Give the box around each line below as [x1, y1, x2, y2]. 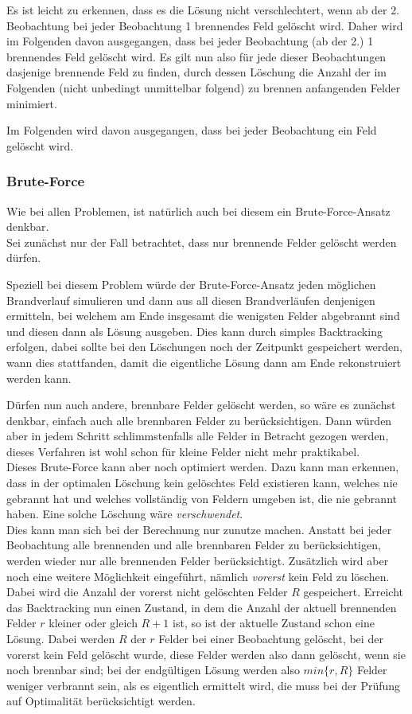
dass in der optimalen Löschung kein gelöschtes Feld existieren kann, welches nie [6, 474, 398, 491]
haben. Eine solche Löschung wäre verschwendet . [6, 505, 243, 522]
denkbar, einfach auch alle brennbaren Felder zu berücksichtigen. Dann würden [6, 412, 392, 428]
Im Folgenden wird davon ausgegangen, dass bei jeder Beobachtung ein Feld [6, 122, 377, 139]
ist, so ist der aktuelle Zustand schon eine [173, 615, 375, 631]
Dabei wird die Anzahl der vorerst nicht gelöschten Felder [6, 583, 288, 600]
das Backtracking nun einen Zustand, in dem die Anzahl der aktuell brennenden [6, 599, 397, 615]
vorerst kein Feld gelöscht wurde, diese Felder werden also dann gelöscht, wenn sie [6, 646, 406, 662]
